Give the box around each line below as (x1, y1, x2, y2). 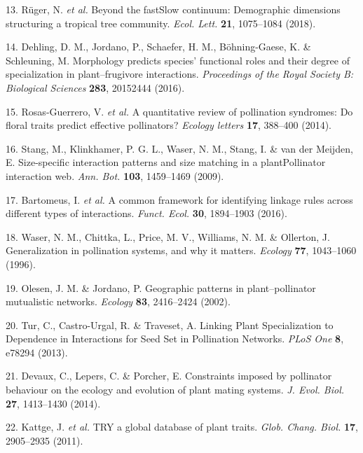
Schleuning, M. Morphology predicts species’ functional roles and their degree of (6, 53, 350, 67)
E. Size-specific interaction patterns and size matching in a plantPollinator (6, 155, 326, 169)
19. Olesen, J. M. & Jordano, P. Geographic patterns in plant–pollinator (6, 280, 316, 295)
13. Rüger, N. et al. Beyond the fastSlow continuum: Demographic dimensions (6, 2, 341, 16)
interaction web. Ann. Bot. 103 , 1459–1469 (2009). (6, 168, 224, 183)
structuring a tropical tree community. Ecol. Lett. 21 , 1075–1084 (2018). (6, 15, 316, 30)
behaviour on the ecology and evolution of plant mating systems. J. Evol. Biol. (6, 382, 345, 397)
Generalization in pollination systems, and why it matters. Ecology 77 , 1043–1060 (6, 243, 357, 258)
